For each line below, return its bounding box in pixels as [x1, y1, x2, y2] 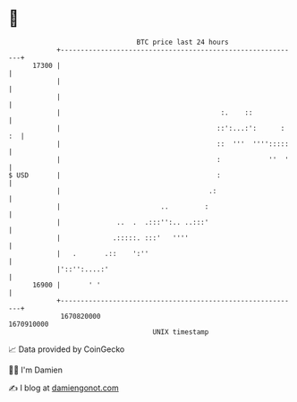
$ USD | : [8, 170, 221, 180]
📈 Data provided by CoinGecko [8, 344, 125, 355]
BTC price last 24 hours [136, 38, 229, 47]
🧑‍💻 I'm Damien [8, 364, 64, 375]
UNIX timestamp [152, 327, 209, 337]
